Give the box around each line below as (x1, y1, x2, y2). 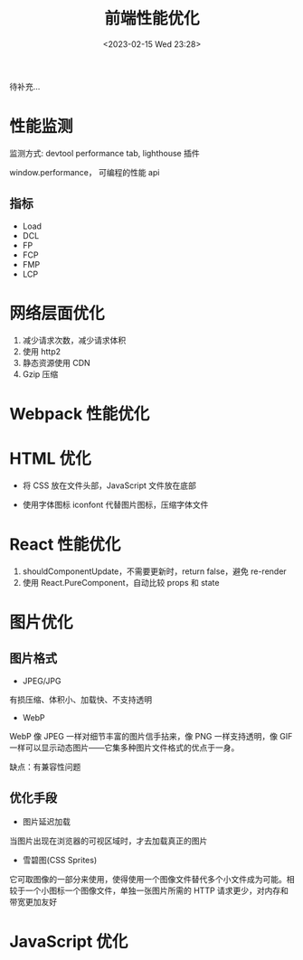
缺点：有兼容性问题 (9, 761, 81, 772)
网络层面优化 (9, 303, 106, 324)
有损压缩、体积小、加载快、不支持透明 (9, 693, 152, 705)
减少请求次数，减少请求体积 (22, 334, 127, 345)
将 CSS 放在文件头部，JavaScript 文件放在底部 (22, 480, 197, 491)
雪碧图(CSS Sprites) (22, 854, 98, 865)
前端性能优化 (103, 8, 200, 29)
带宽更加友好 (9, 896, 57, 907)
